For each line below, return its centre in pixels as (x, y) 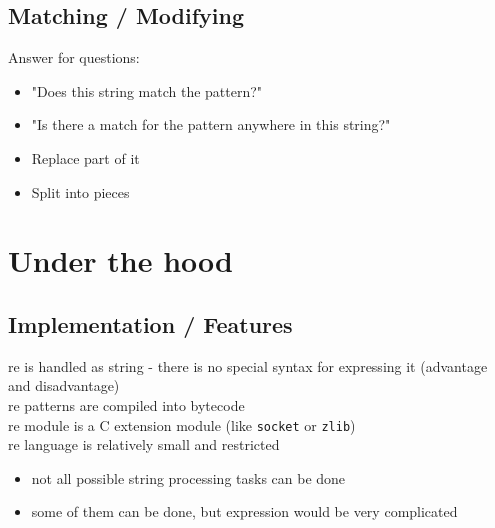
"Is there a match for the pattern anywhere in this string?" (211, 124)
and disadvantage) (64, 385)
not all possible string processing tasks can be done (188, 477)
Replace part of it (85, 157)
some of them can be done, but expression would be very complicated (244, 511)
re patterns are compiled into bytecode (126, 404)
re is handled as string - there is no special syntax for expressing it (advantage (248, 365)
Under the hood (120, 260)
